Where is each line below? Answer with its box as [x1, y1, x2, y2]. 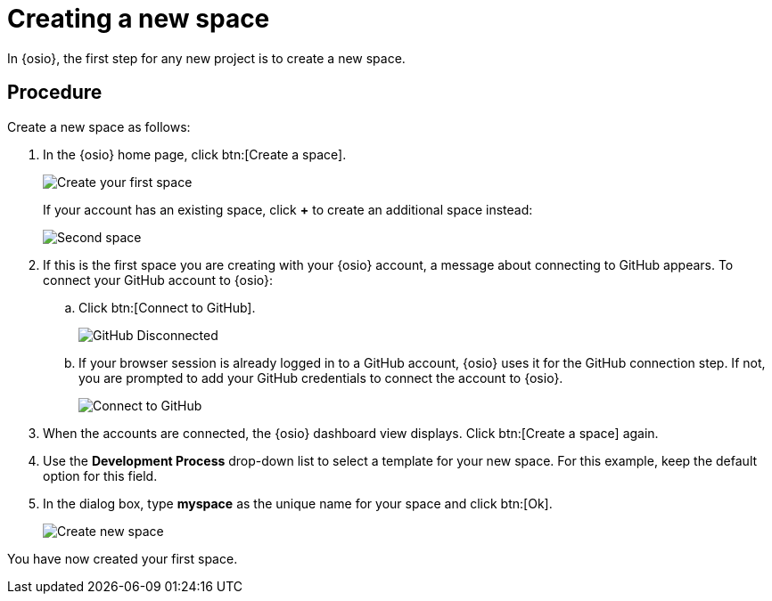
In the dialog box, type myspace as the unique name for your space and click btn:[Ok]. [43, 495, 553, 511]
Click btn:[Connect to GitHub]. [78, 299, 256, 315]
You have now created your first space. [7, 550, 238, 566]
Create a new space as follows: [7, 118, 191, 134]
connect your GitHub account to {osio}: [43, 272, 274, 288]
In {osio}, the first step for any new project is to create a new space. [7, 50, 406, 66]
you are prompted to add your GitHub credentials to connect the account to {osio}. [78, 370, 563, 386]
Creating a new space [7, 4, 270, 34]
